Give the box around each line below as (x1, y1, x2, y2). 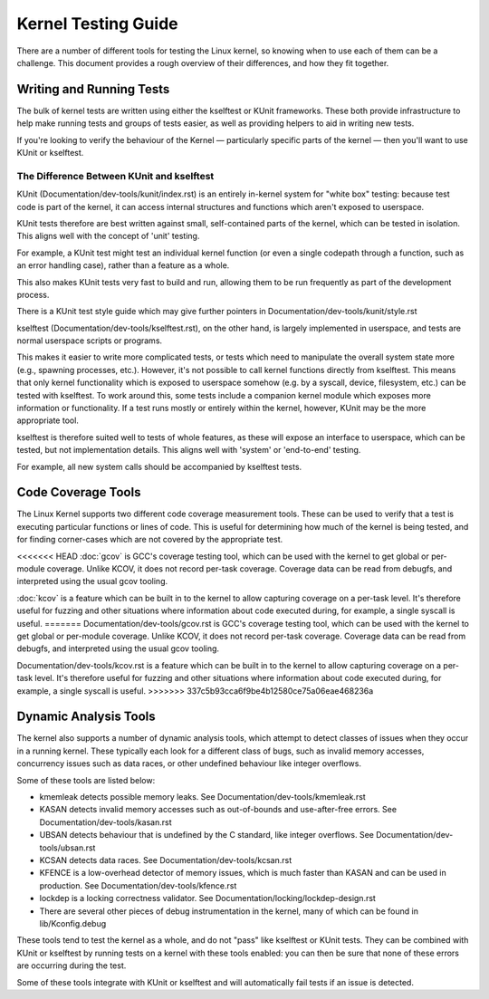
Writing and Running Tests (16, 82, 170, 97)
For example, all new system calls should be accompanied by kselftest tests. (16, 461, 302, 472)
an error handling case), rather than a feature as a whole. (16, 260, 230, 271)
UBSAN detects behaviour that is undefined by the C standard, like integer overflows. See (39, 830, 375, 841)
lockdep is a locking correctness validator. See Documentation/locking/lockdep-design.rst (39, 893, 376, 904)
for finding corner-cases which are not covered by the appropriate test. (16, 534, 283, 545)
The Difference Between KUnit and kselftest (16, 169, 215, 182)
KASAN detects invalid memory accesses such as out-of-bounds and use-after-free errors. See (39, 804, 398, 815)
